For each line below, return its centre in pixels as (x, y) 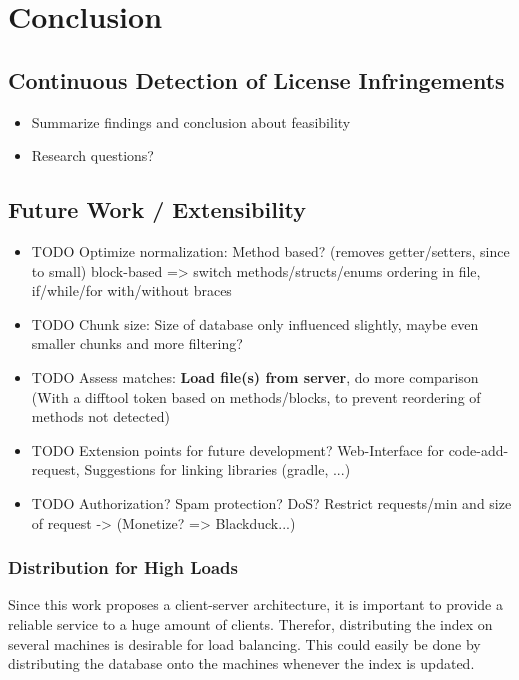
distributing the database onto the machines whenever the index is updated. (241, 663)
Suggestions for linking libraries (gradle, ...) (217, 469)
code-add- (478, 449)
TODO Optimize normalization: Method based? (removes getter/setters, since (270, 250)
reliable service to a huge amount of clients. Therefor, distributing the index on (250, 623)
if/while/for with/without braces (131, 290)
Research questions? (92, 155)
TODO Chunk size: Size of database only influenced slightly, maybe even (255, 323)
